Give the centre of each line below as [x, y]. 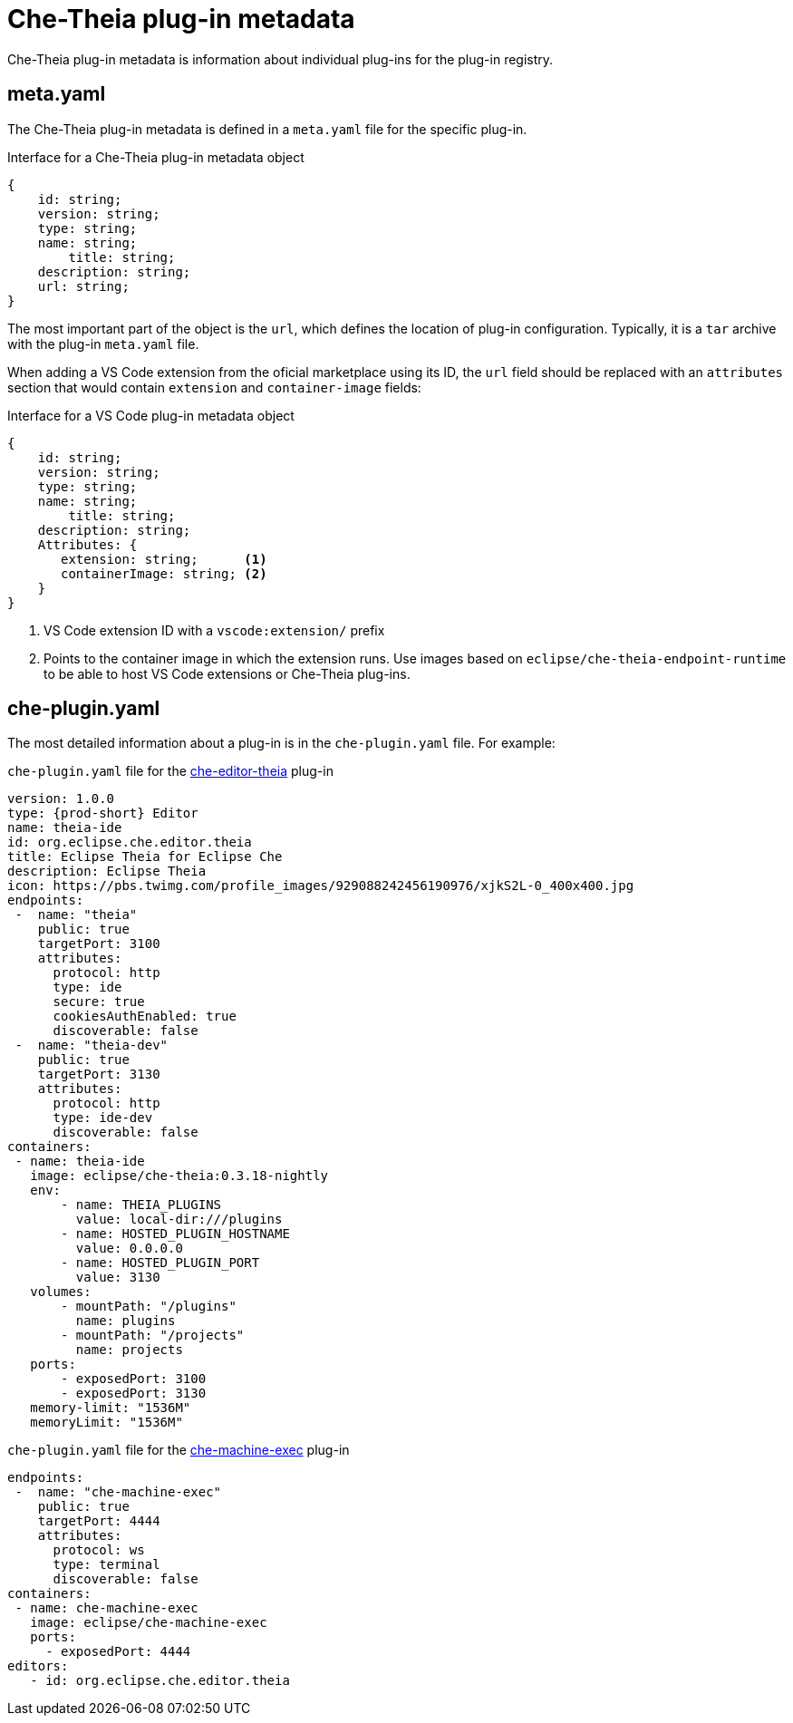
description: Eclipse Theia [107, 871]
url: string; [83, 286]
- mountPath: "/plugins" [149, 1307]
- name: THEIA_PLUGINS [141, 1205]
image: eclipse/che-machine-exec [149, 1623]
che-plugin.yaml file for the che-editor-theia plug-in [170, 771]
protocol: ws [99, 1550]
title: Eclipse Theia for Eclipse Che [145, 857]
